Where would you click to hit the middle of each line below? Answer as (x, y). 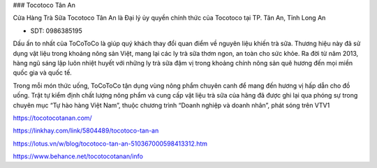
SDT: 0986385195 (57, 31)
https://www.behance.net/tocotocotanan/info (78, 156)
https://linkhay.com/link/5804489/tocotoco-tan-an (86, 131)
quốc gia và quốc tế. (43, 72)
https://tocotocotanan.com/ (52, 118)
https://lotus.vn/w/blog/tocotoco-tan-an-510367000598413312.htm (110, 144)
